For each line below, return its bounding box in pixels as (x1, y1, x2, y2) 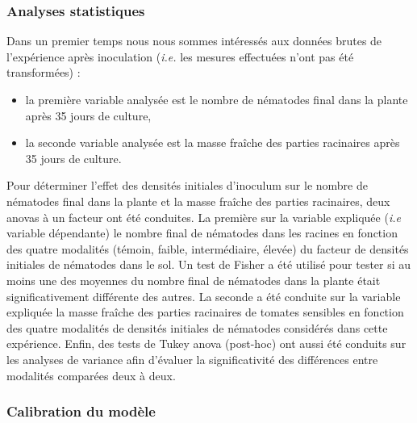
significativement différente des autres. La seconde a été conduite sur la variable (6, 287, 401, 304)
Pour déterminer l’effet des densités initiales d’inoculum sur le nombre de (6, 177, 368, 194)
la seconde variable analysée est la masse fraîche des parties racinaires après (25, 134, 400, 151)
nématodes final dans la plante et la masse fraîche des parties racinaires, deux (6, 192, 390, 209)
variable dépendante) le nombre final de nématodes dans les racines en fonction (6, 224, 398, 241)
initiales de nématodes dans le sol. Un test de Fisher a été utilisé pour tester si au (6, 256, 411, 273)
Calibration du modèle (6, 401, 156, 421)
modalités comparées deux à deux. (6, 366, 176, 383)
